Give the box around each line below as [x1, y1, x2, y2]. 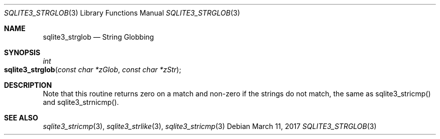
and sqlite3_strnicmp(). [43, 98, 119, 106]
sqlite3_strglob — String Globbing [43, 33, 154, 41]
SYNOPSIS [4, 48, 41, 57]
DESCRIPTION [4, 81, 52, 89]
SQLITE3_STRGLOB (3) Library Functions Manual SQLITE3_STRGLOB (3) [4, 9, 240, 17]
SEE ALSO [4, 113, 38, 122]
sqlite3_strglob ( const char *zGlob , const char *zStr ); [4, 65, 181, 74]
